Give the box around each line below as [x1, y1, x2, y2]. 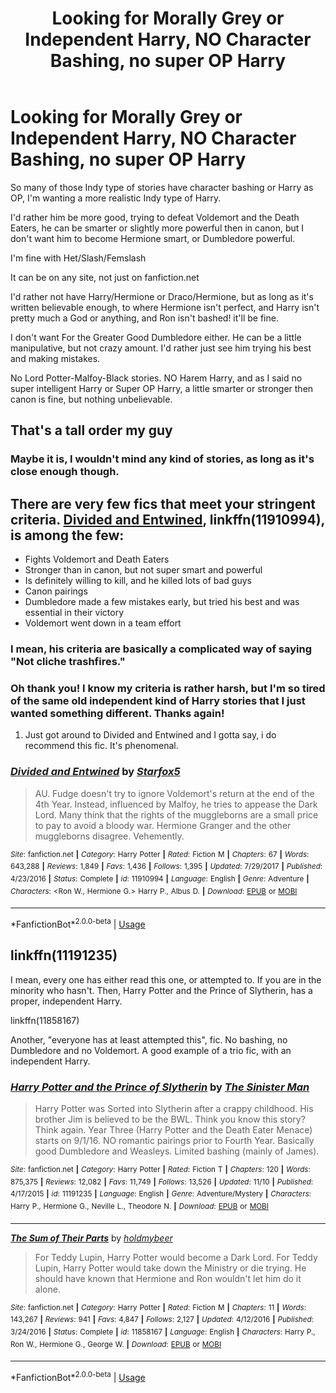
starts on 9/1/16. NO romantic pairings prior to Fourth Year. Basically [34, 1134, 315, 1146]
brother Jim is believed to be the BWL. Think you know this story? [34, 1113, 306, 1125]
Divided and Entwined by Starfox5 [10, 765, 181, 779]
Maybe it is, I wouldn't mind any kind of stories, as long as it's [10, 452, 315, 466]
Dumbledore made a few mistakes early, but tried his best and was [24, 596, 300, 608]
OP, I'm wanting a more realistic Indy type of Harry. [10, 192, 222, 204]
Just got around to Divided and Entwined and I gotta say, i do [24, 729, 277, 741]
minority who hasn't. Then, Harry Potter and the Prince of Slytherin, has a [10, 984, 313, 996]
